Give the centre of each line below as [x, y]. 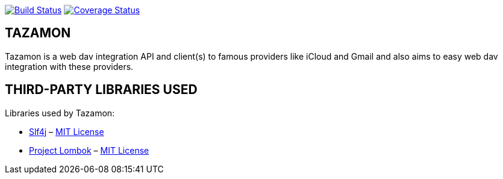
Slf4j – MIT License [67, 131]
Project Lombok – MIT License [89, 150]
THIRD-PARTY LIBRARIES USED [101, 90]
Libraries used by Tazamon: [60, 113]
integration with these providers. [69, 66]
